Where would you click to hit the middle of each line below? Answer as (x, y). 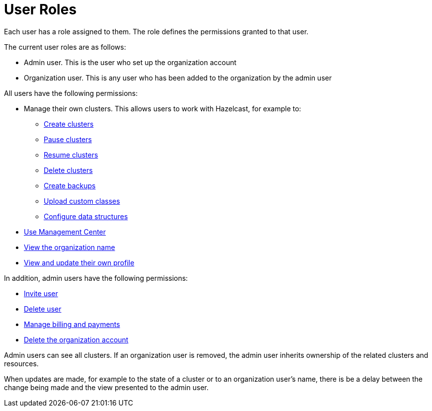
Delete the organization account (76, 339)
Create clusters (69, 124)
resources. (21, 363)
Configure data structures (86, 216)
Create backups (70, 185)
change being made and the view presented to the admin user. (106, 387)
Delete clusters (68, 170)
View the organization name (70, 247)
